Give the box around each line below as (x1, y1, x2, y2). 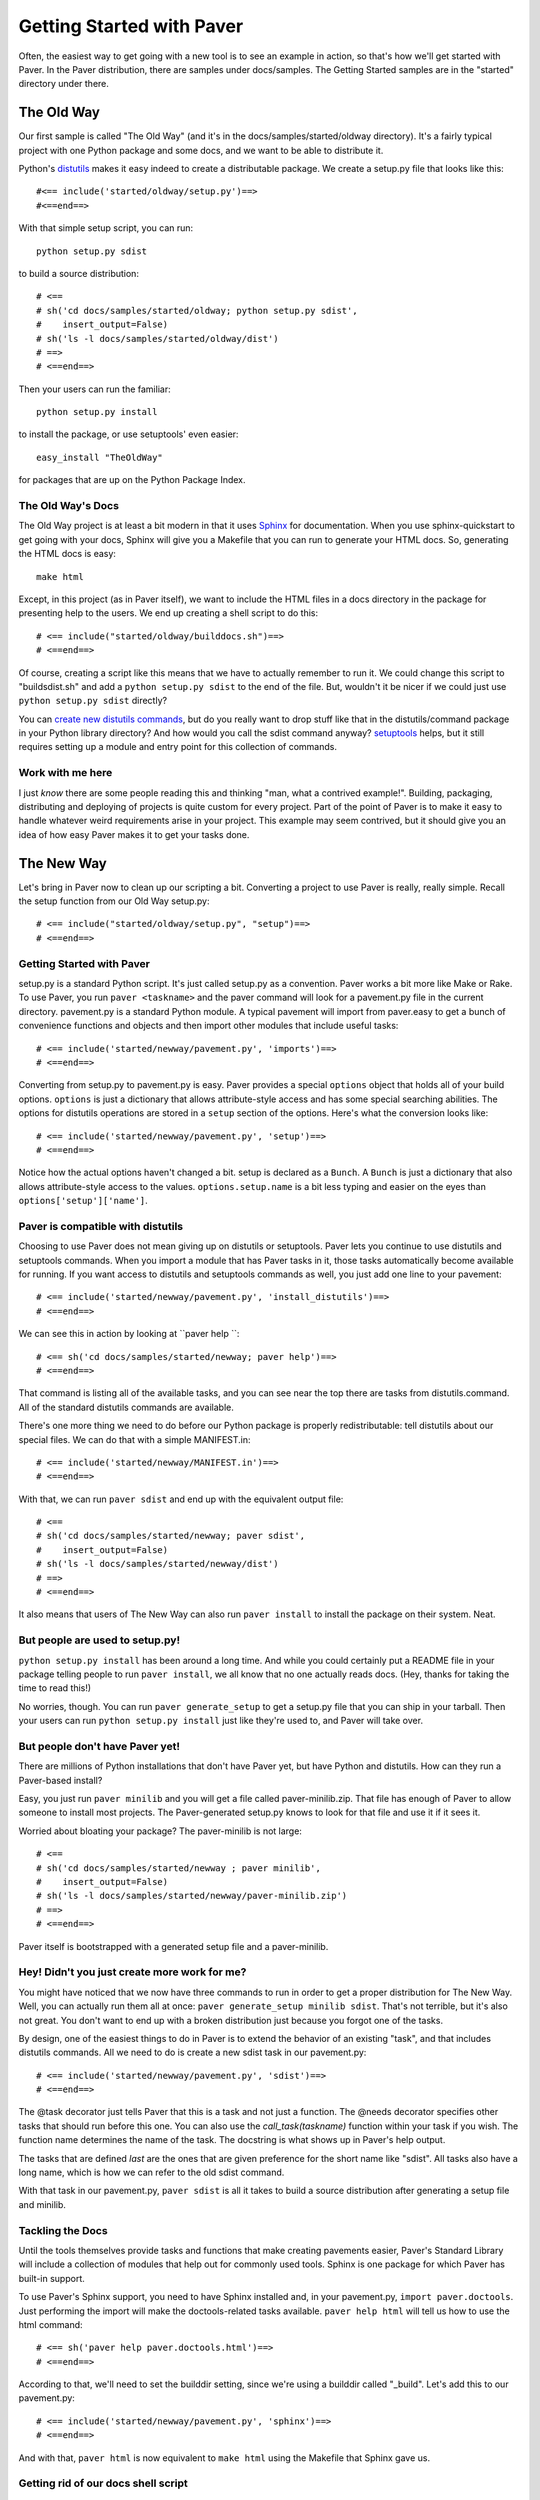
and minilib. (18, 2198, 67, 2210)
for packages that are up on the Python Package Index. (18, 474, 246, 486)
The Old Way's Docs (18, 499, 120, 513)
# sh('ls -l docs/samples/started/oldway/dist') (36, 333, 279, 344)
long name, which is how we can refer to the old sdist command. (18, 2166, 285, 2179)
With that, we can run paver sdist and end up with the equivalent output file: (18, 1493, 344, 1505)
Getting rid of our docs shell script (18, 2476, 189, 2490)
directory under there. (18, 78, 110, 90)
